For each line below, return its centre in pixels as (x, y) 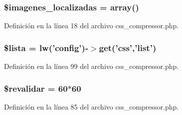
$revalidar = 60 (36, 88)
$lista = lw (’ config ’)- (46, 47)
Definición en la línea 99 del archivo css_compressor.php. (91, 66)
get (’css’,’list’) (128, 47)
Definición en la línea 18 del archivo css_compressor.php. (91, 26)
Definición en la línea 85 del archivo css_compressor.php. (91, 106)
